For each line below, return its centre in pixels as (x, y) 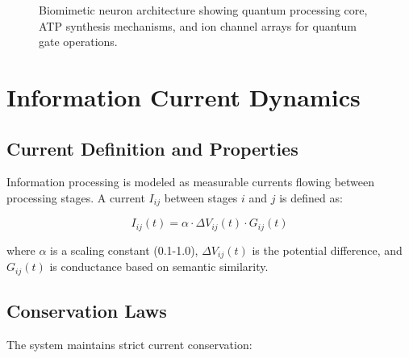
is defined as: (311, 197)
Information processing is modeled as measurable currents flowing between (191, 182)
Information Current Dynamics (184, 96)
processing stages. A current (76, 197)
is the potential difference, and (327, 250)
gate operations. (78, 42)
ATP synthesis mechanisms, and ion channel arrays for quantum (198, 25)
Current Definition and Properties (152, 148)
